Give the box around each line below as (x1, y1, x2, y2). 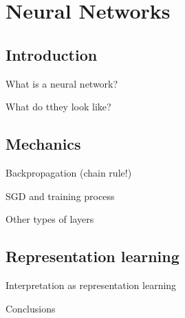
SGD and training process (6, 188, 115, 203)
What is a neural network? (6, 76, 118, 90)
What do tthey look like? (6, 99, 111, 114)
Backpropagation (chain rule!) (6, 165, 132, 179)
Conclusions (6, 301, 56, 315)
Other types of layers (6, 212, 94, 226)
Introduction (6, 43, 98, 65)
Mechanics (6, 133, 81, 155)
